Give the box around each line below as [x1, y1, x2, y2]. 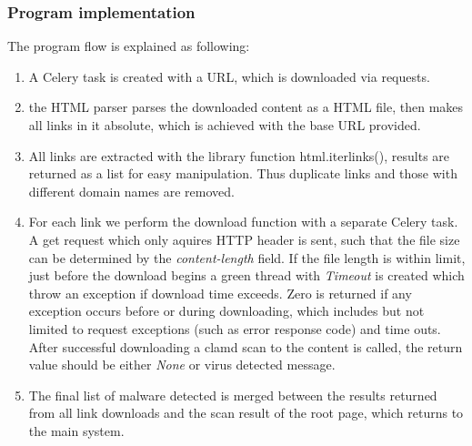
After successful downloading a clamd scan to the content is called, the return [28, 337, 463, 356]
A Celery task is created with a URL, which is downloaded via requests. [28, 66, 430, 86]
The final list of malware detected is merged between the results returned [28, 385, 437, 404]
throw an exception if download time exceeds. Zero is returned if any [28, 283, 412, 302]
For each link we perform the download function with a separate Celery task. [28, 212, 458, 231]
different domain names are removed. [28, 181, 235, 200]
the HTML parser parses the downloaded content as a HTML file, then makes [28, 97, 464, 117]
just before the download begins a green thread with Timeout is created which [28, 266, 465, 285]
